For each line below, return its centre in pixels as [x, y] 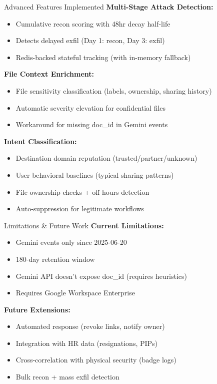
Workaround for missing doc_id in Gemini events [92, 124]
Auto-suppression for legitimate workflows [80, 209]
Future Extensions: [37, 309]
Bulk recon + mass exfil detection [67, 377]
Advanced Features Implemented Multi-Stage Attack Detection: [109, 7]
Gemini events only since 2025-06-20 [71, 242]
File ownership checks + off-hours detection [82, 191]
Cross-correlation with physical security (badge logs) [96, 360]
